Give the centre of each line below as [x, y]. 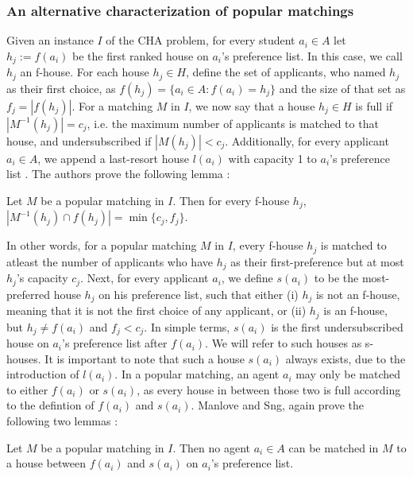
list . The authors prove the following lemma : [118, 174]
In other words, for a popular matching [102, 245]
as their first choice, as [61, 88]
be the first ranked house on [141, 55]
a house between [46, 463]
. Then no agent [212, 447]
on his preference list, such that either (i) [199, 294]
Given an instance [50, 40]
